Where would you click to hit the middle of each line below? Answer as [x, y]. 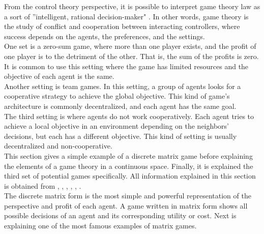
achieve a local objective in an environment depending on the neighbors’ [116, 126]
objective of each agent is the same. [59, 76]
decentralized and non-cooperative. [58, 146]
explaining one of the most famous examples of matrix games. [100, 226]
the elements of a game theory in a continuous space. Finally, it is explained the [129, 166]
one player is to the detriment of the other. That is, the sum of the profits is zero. [131, 56]
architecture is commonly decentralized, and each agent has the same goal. [120, 106]
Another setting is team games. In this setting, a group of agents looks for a [123, 86]
